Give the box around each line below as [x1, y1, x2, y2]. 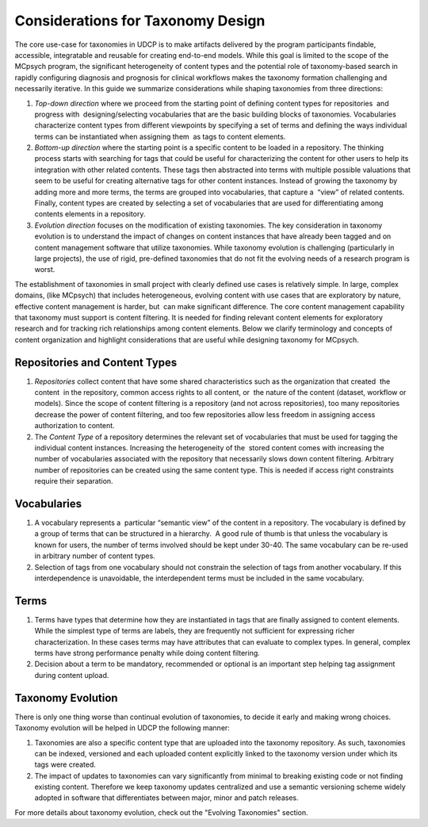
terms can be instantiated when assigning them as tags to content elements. [34, 132, 286, 141]
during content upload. [34, 670, 109, 680]
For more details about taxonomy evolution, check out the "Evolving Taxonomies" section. [14, 807, 308, 817]
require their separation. [34, 477, 114, 486]
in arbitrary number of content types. [34, 551, 156, 561]
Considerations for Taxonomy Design [14, 12, 266, 29]
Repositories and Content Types [14, 355, 178, 369]
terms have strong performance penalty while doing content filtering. [34, 649, 261, 658]
